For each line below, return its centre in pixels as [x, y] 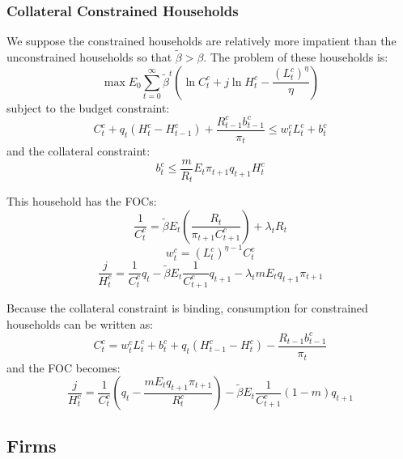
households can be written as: [80, 323]
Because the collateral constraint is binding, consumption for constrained [187, 308]
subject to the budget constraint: [88, 107]
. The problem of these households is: [296, 57]
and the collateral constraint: [78, 151]
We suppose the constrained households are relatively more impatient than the [201, 41]
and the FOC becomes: [64, 367]
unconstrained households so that [89, 57]
